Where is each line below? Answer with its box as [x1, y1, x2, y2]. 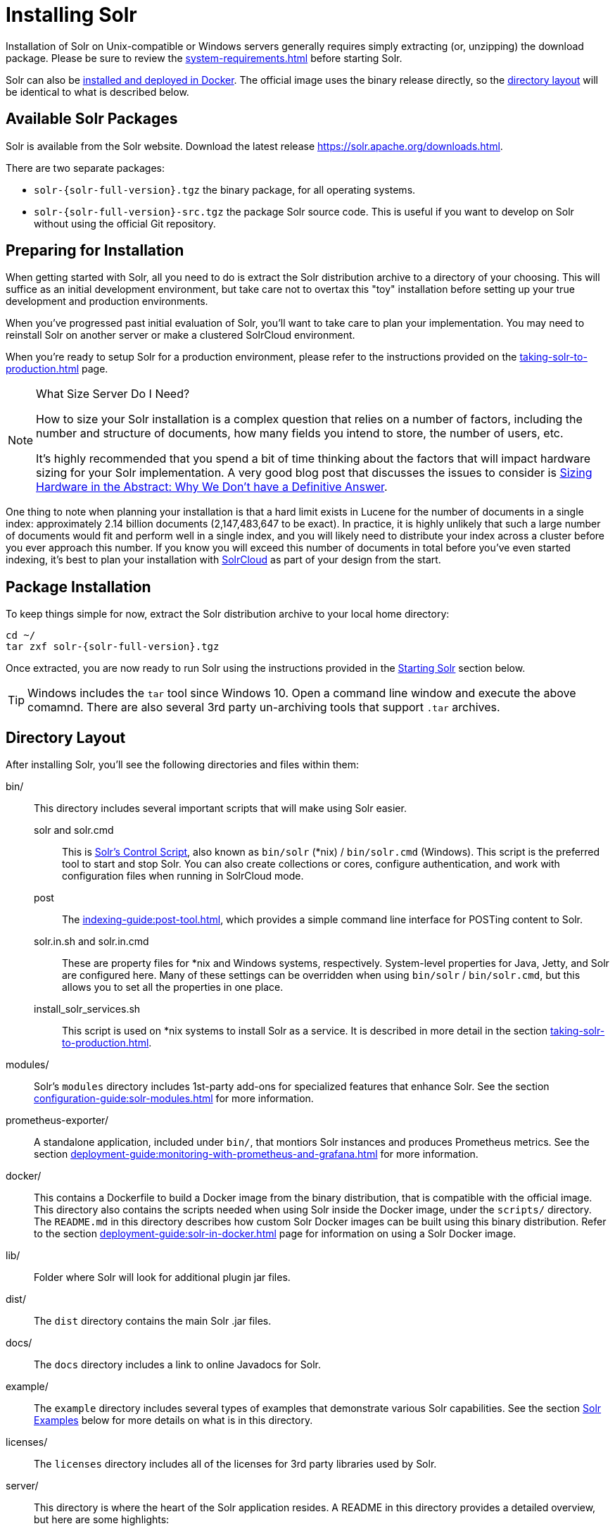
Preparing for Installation [6, 242, 184, 260]
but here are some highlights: [34, 1513, 170, 1526]
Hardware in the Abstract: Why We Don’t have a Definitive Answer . [36, 480, 388, 494]
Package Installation [6, 577, 151, 596]
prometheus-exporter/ [6, 1114, 108, 1127]
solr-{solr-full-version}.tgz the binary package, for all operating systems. [34, 183, 416, 196]
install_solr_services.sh [34, 1003, 141, 1016]
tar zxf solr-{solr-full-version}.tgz [6, 641, 220, 653]
